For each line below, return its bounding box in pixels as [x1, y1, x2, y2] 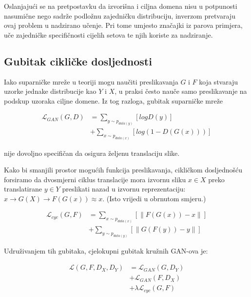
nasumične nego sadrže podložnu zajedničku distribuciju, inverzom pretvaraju [4, 10, 235, 21]
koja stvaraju [199, 76, 238, 86]
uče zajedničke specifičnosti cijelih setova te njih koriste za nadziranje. [4, 29, 213, 40]
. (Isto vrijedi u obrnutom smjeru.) [102, 193, 206, 203]
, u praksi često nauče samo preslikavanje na [115, 86, 247, 96]
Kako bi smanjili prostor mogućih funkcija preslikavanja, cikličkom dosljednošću [4, 165, 242, 175]
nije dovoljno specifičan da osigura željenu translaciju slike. [4, 148, 180, 158]
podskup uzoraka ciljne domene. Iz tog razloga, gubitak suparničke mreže [4, 95, 223, 106]
